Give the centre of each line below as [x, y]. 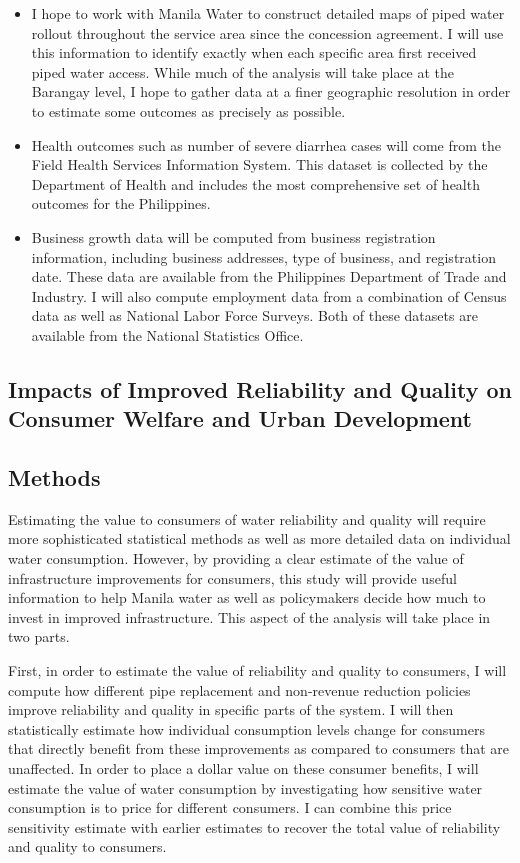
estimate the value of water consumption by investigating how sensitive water [245, 787]
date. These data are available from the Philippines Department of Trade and [269, 276]
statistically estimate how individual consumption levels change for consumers [246, 728]
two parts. [39, 636]
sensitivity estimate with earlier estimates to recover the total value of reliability [254, 826]
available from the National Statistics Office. [167, 334]
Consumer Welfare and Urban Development [240, 418]
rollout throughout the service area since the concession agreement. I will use [267, 32]
